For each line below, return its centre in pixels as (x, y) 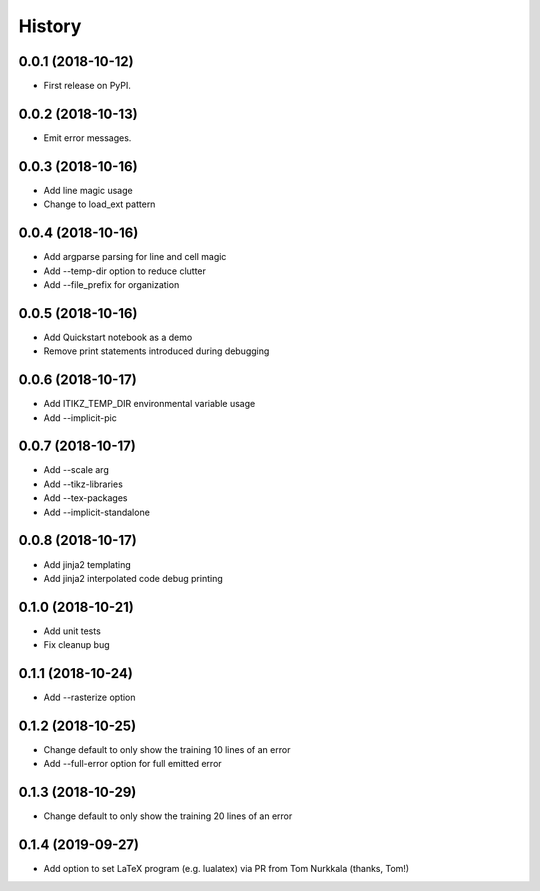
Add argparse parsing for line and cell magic (135, 257)
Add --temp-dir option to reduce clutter (125, 271)
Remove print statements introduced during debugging (156, 351)
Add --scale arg (76, 470)
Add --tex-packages (85, 498)
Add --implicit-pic (80, 417)
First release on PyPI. (87, 86)
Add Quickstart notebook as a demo (118, 337)
